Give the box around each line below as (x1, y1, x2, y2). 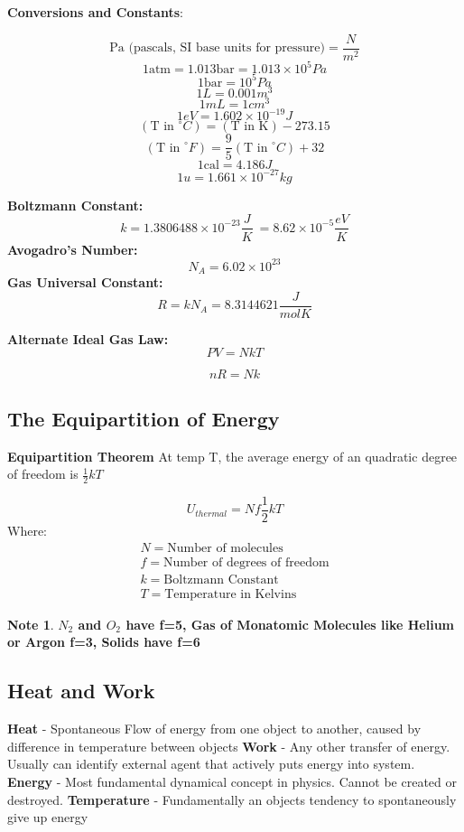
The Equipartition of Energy (7, 404, 280, 432)
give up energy (7, 808, 88, 827)
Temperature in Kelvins (164, 587, 297, 601)
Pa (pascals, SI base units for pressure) (109, 42, 326, 55)
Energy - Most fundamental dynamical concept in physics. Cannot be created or (7, 771, 458, 790)
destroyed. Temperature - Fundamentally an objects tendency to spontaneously (7, 790, 457, 809)
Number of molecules (167, 541, 283, 555)
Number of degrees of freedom (162, 556, 329, 569)
